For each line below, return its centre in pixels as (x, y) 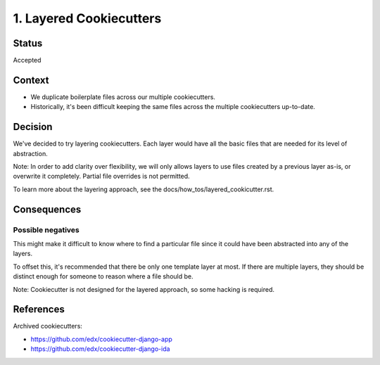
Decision (33, 127)
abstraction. (31, 153)
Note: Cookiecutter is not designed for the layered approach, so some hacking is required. (144, 289)
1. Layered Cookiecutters (87, 18)
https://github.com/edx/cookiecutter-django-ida (100, 349)
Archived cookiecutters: (47, 326)
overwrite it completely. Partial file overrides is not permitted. (101, 177)
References (39, 309)
